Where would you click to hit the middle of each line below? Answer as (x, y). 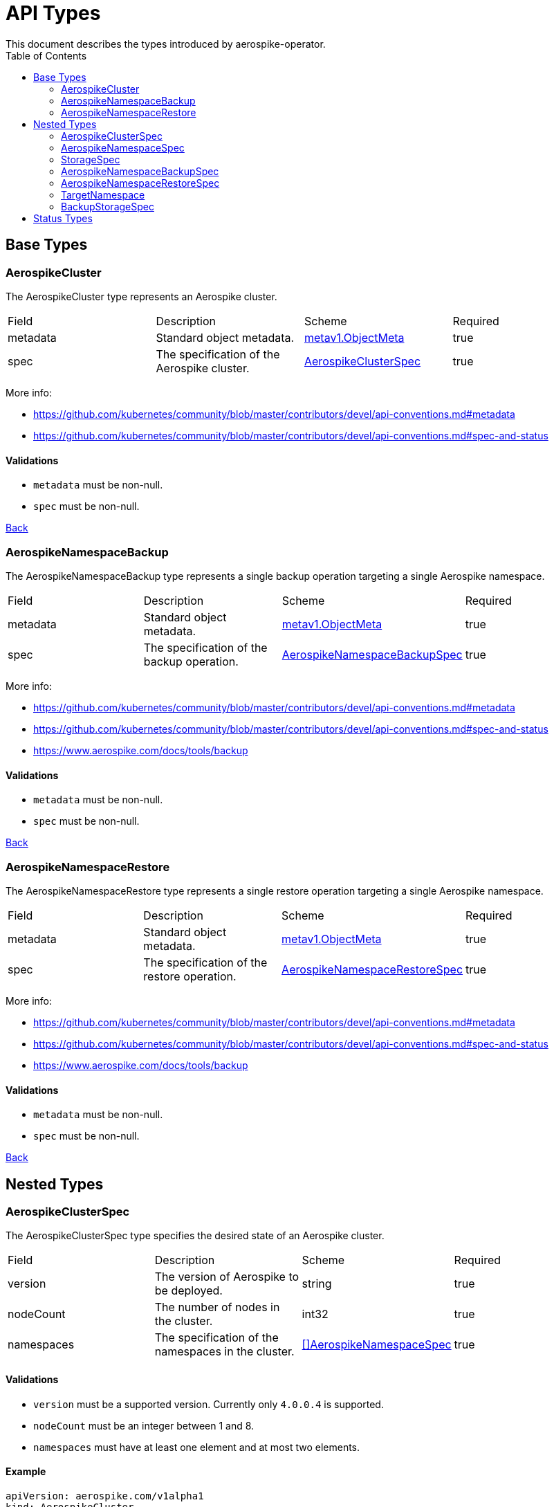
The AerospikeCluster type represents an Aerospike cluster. (141, 296)
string (317, 1284)
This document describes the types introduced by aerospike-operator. (166, 44)
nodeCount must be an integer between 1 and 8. (144, 1425)
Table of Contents (46, 55)
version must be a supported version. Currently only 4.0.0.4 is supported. (209, 1404)
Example (26, 1472)
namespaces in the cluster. (224, 1352)
